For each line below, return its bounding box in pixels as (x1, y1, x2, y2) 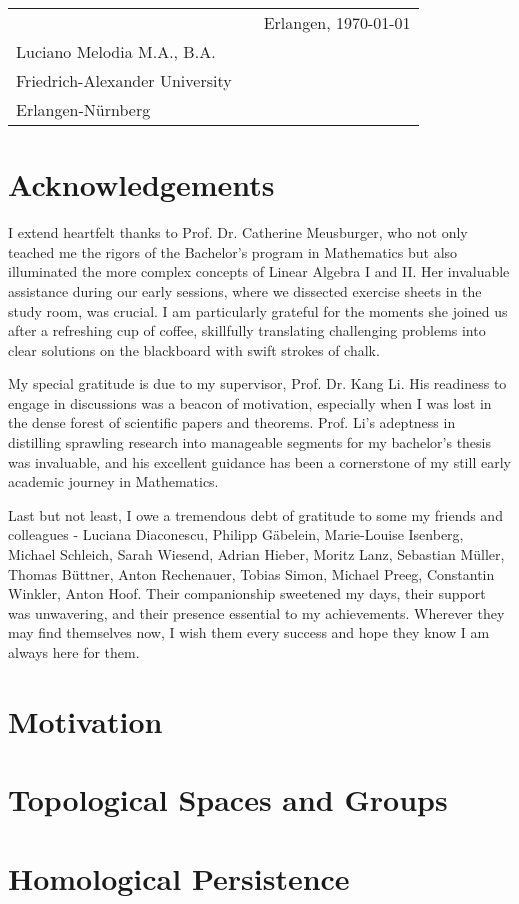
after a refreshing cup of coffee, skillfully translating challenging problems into (8, 320, 486, 341)
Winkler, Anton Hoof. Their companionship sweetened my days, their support (8, 583, 486, 604)
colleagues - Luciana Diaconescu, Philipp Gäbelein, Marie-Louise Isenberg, (8, 524, 464, 545)
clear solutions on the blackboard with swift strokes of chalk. (8, 339, 380, 360)
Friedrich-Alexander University (16, 69, 232, 92)
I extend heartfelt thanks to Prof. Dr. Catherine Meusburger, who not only (8, 222, 468, 243)
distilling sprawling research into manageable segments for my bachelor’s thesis (8, 432, 491, 453)
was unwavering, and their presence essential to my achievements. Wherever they (8, 602, 505, 623)
